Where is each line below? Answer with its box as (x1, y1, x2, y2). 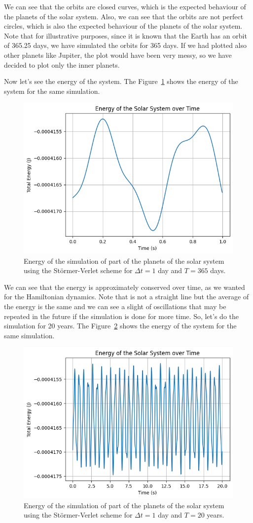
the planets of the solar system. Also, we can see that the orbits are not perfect (4, 11, 244, 21)
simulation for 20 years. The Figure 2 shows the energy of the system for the (4, 321, 237, 331)
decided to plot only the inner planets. (4, 59, 120, 70)
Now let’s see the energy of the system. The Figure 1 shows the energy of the (4, 76, 238, 86)
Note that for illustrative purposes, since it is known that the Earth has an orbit (4, 30, 247, 40)
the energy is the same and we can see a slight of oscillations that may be (4, 301, 226, 312)
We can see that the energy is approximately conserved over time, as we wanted (4, 282, 245, 292)
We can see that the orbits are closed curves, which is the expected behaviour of (4, 1, 246, 11)
